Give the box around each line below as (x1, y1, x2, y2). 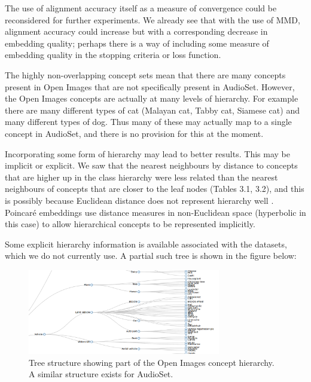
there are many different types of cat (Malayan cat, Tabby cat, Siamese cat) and (5, 103, 300, 116)
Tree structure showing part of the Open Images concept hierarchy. (29, 356, 275, 368)
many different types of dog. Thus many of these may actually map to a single (5, 115, 292, 128)
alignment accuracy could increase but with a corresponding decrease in (5, 25, 268, 38)
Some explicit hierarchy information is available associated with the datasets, (5, 237, 287, 250)
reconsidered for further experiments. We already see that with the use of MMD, (5, 13, 300, 26)
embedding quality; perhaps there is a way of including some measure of (5, 36, 269, 49)
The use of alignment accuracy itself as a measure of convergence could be (5, 2, 277, 14)
